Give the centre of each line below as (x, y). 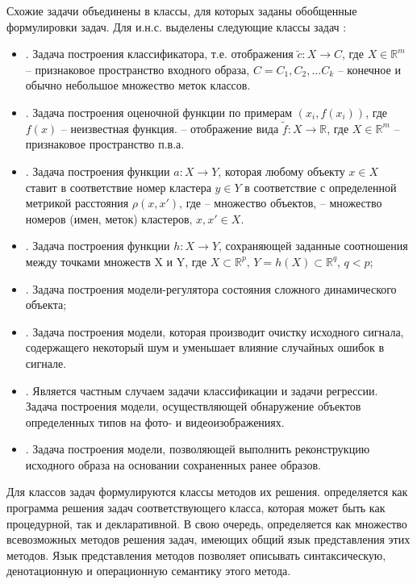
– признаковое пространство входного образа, (138, 69)
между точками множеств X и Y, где (116, 261)
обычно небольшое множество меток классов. (138, 85)
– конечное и (369, 69)
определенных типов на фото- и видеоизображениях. (155, 421)
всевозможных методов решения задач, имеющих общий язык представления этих (208, 539)
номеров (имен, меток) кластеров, (109, 218)
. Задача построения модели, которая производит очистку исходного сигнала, (215, 331)
